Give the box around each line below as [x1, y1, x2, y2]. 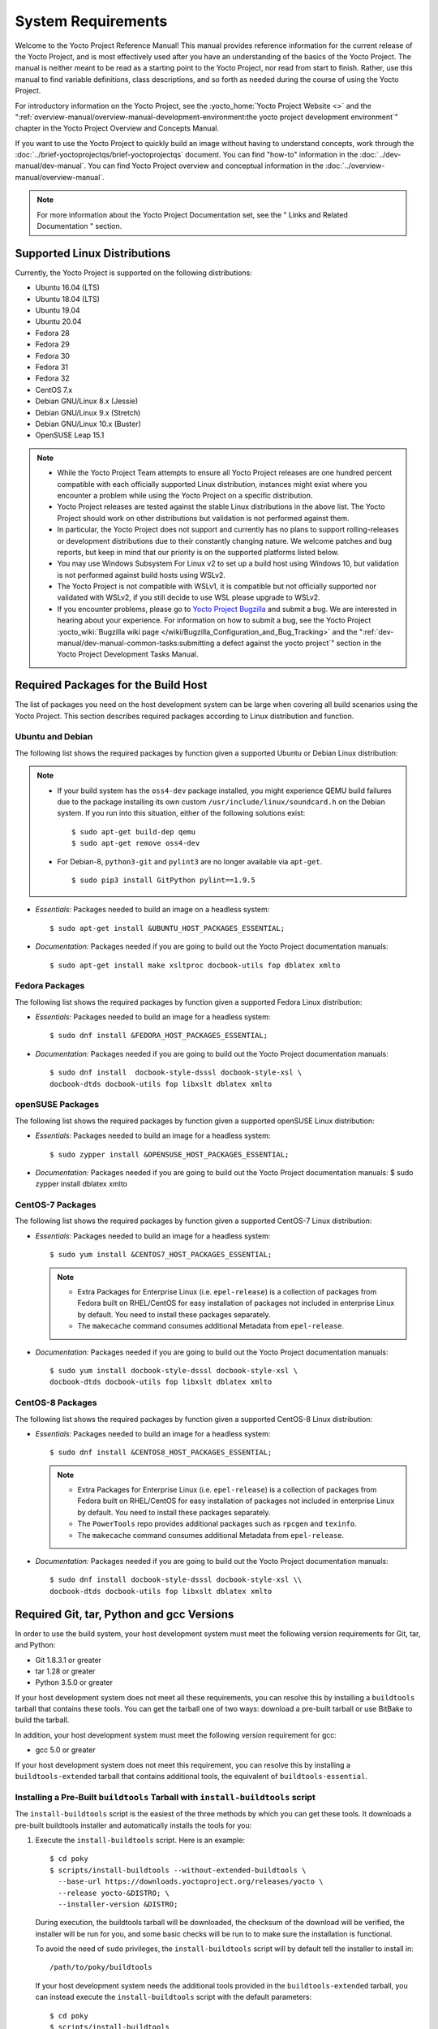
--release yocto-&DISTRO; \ [58, 1888, 170, 1898]
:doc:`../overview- [324, 161, 385, 170]
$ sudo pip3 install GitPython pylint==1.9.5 [71, 875, 255, 885]
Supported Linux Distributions [15, 246, 171, 260]
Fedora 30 [35, 351, 71, 360]
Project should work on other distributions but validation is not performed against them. [57, 513, 350, 523]
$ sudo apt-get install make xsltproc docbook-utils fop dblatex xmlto [49, 960, 341, 970]
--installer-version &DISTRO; [58, 1899, 178, 1909]
